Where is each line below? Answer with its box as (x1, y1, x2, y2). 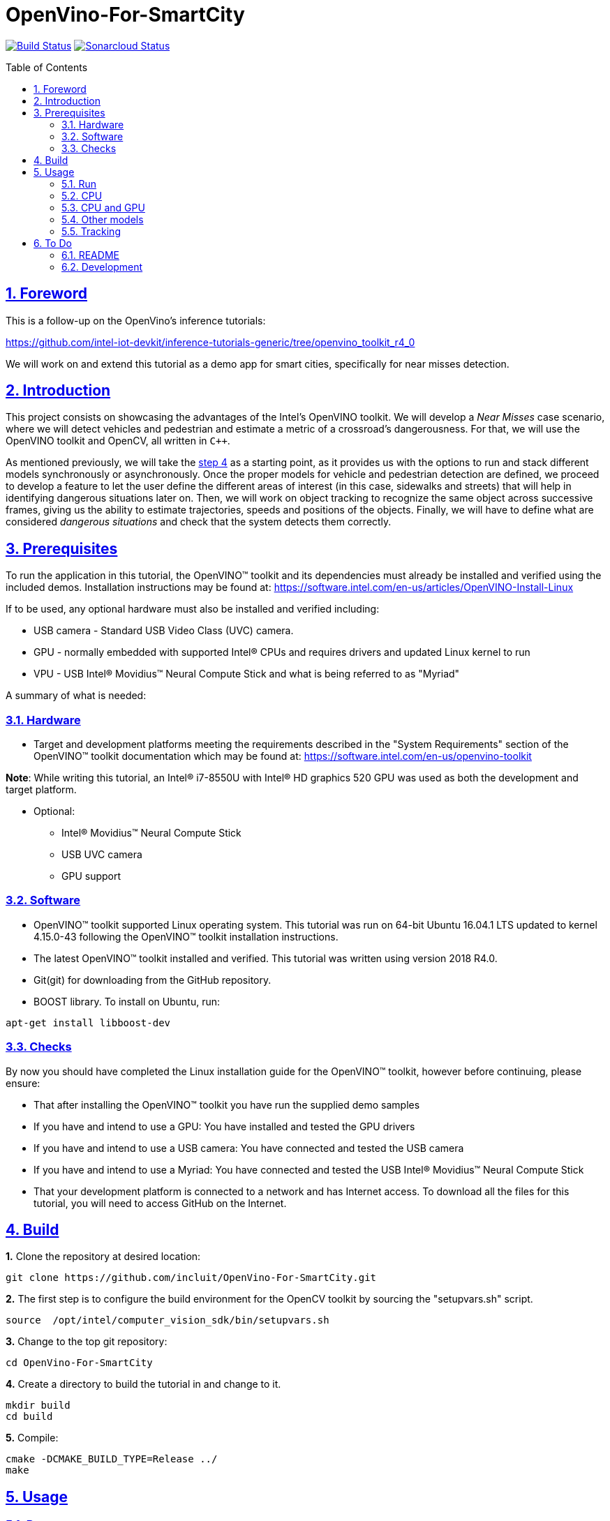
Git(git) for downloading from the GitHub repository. (34, 973, 271, 986)
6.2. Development (61, 260, 143, 273)
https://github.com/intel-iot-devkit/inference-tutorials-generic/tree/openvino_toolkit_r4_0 (6, 336, 415, 348)
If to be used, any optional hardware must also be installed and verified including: (6, 603, 380, 615)
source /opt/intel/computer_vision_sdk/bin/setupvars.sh (6, 1314, 329, 1326)
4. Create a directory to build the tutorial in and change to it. (6, 1378, 281, 1391)
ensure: (6, 1077, 40, 1089)
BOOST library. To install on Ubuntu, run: (34, 995, 221, 1007)
